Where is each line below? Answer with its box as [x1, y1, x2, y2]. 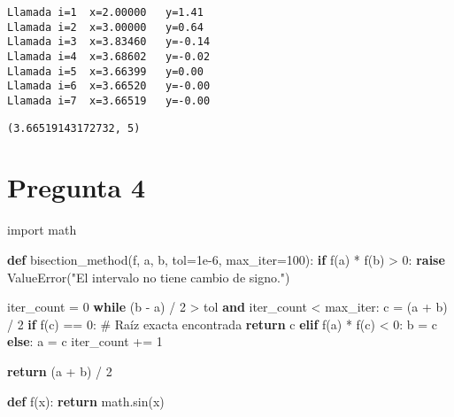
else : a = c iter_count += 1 [7, 332, 163, 351]
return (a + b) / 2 [7, 361, 112, 380]
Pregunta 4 [7, 169, 146, 205]
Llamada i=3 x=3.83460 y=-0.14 [7, 35, 211, 49]
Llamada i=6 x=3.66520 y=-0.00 [7, 80, 211, 93]
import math [7, 220, 77, 239]
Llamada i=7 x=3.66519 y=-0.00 [7, 94, 211, 107]
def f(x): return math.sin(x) [7, 391, 165, 410]
